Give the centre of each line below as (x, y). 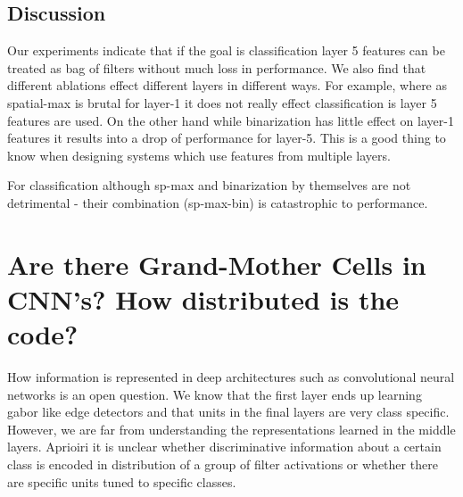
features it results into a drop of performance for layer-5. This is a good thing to (227, 138)
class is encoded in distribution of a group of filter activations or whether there (223, 464)
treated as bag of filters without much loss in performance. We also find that (217, 67)
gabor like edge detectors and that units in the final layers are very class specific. (228, 412)
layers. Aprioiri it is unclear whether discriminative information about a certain (224, 447)
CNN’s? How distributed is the (203, 298)
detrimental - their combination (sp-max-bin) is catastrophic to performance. (218, 202)
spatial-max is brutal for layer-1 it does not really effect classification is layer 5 (222, 102)
